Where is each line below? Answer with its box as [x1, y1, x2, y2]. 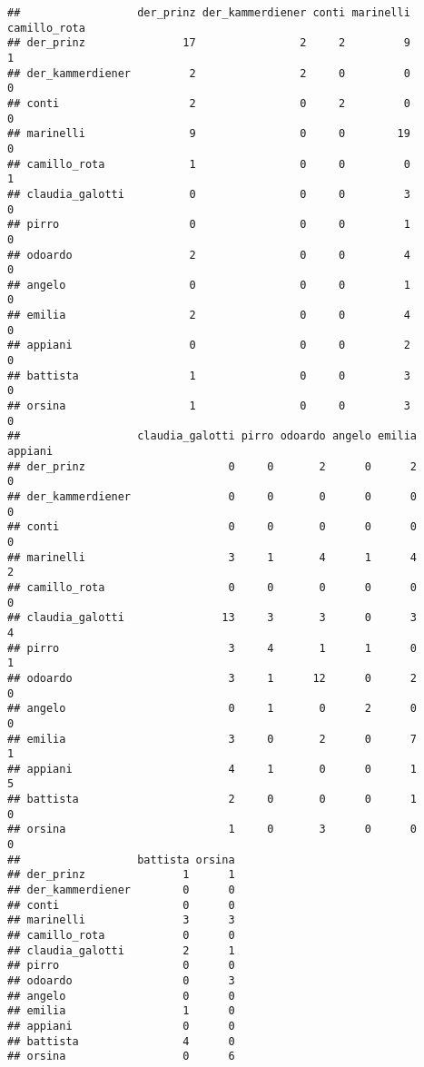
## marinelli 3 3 [7, 914, 235, 927]
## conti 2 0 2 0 [7, 96, 410, 110]
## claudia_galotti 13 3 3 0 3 [7, 611, 418, 625]
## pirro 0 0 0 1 [7, 218, 410, 232]
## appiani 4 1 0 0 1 [7, 762, 418, 776]
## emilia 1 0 [7, 1004, 235, 1018]
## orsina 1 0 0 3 [7, 400, 410, 413]
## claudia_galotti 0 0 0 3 [7, 187, 410, 201]
